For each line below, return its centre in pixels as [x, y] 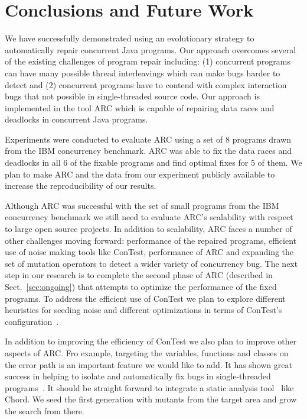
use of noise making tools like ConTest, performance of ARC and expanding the [149, 252]
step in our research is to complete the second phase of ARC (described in [139, 275]
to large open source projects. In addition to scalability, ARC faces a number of [148, 229]
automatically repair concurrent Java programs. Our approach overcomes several [151, 49]
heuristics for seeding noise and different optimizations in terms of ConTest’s [143, 310]
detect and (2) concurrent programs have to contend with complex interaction [146, 84]
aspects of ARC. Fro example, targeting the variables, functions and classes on [147, 352]
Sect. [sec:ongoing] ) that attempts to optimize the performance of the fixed [141, 286]
